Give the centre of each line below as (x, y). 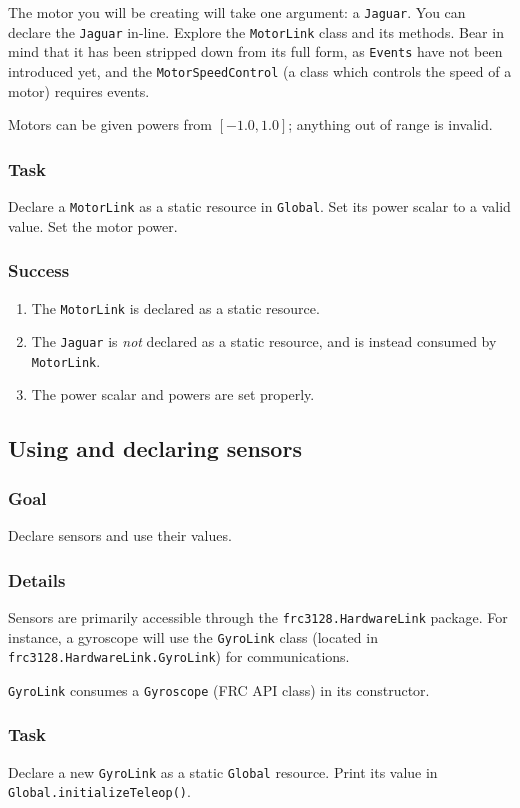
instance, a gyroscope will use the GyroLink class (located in (193, 636)
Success (39, 270)
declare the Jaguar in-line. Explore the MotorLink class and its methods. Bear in (256, 31)
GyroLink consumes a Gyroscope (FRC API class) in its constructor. (219, 689)
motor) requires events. (79, 90)
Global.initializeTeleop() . (99, 791)
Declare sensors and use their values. (120, 535)
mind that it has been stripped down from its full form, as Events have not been (255, 51)
